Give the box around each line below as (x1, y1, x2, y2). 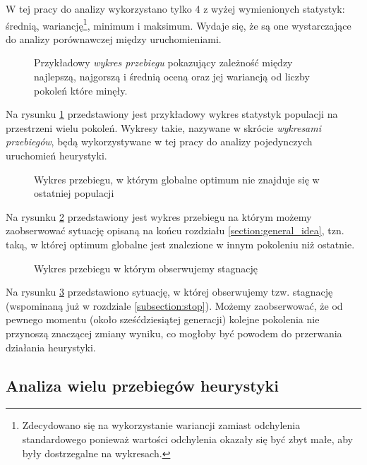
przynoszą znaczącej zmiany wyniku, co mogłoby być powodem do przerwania (6, 325, 342, 340)
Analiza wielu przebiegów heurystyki (6, 374, 279, 396)
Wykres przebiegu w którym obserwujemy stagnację (34, 260, 258, 275)
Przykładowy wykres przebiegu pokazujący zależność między (34, 55, 293, 70)
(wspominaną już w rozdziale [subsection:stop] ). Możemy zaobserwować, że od (6, 298, 343, 313)
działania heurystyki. (6, 339, 96, 354)
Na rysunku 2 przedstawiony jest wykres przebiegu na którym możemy (6, 209, 312, 224)
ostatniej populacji (34, 186, 114, 200)
